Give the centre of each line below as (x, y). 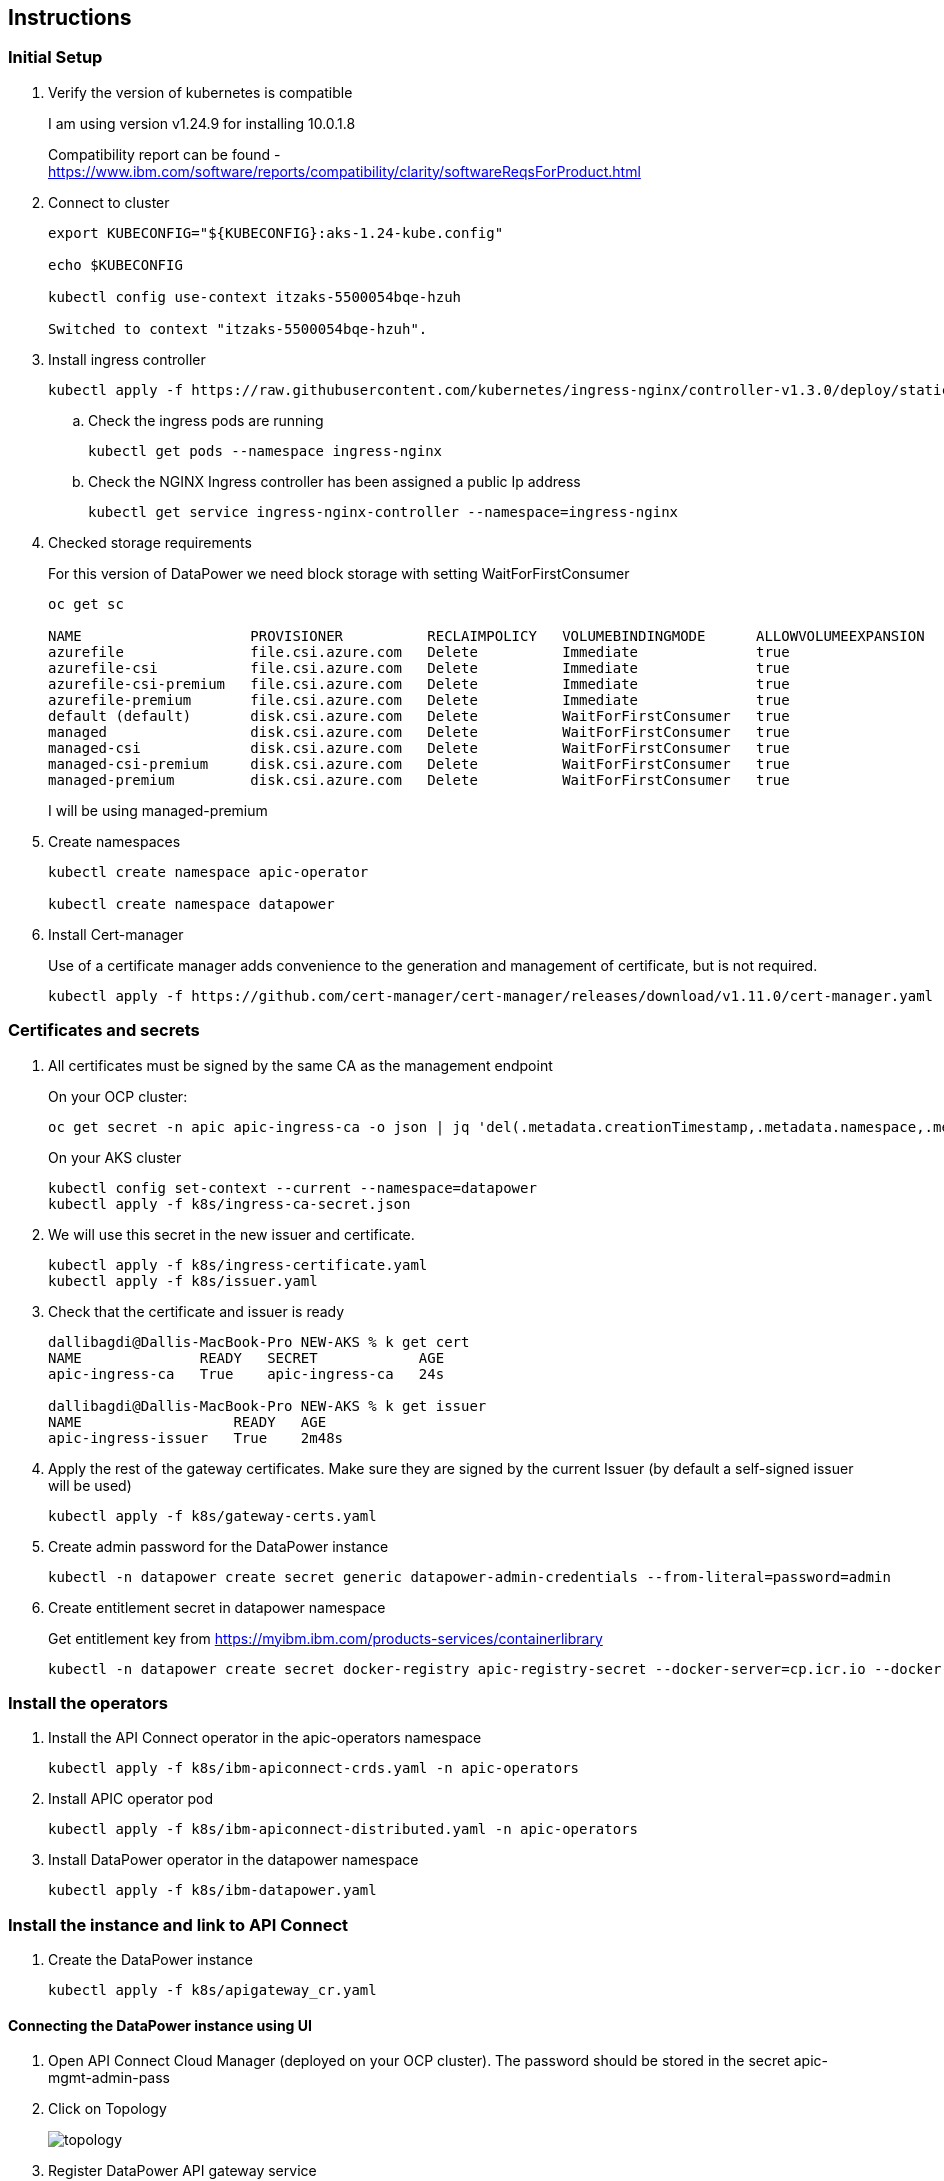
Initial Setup (55, 57)
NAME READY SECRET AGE (246, 1357)
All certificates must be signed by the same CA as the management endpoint (300, 1065)
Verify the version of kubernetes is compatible (200, 92)
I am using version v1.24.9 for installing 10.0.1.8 (202, 123)
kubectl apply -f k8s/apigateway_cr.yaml (212, 1990)
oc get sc (86, 603)
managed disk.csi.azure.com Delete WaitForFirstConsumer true (419, 731)
